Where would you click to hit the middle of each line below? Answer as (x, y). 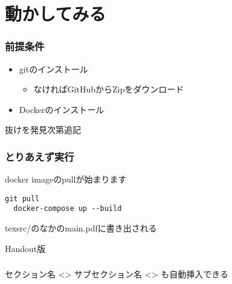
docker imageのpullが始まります (66, 179)
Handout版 (25, 248)
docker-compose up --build (68, 209)
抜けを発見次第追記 (43, 130)
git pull (22, 198)
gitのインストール (53, 69)
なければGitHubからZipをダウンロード (109, 89)
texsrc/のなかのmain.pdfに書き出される (81, 228)
